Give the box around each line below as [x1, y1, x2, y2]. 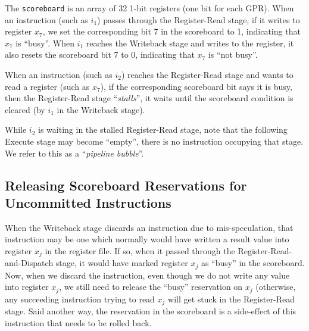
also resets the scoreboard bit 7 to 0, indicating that [5, 48, 195, 61]
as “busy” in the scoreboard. [201, 257, 305, 269]
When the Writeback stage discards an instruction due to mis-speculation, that [5, 221, 294, 233]
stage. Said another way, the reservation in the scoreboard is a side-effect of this [5, 305, 296, 317]
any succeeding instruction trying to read [5, 292, 155, 305]
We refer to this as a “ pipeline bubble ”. [5, 146, 144, 159]
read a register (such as [5, 80, 90, 92]
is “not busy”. [208, 48, 258, 61]
